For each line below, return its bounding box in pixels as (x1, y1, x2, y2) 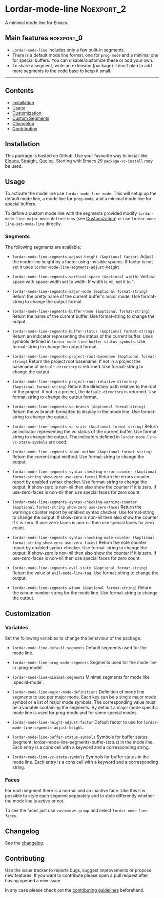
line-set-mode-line (5, 222, 45, 227)
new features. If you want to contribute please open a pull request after (5, 872, 148, 878)
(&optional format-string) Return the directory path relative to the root (12, 384, 157, 389)
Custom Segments (12, 115, 50, 121)
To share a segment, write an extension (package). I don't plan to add (12, 62, 152, 68)
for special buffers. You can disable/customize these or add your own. (12, 57, 154, 63)
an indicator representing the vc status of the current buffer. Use (12, 429, 143, 435)
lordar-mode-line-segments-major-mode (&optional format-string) (12, 289, 148, 294)
